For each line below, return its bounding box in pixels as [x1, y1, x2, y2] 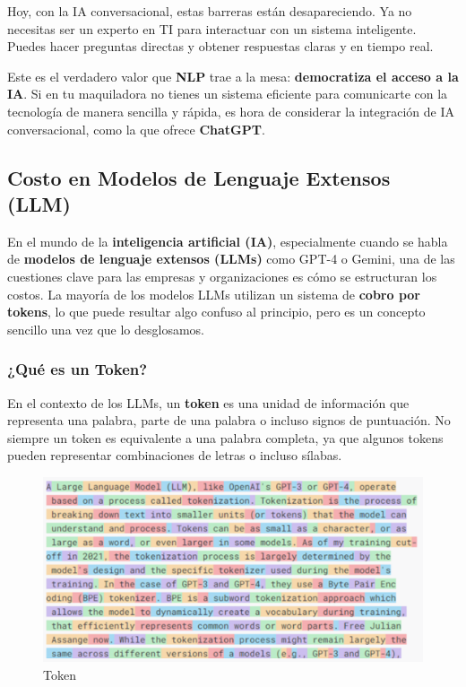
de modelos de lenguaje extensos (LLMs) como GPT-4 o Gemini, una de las [7, 249, 455, 268]
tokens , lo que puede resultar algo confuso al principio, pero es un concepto [7, 302, 426, 321]
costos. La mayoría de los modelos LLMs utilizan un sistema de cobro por [7, 284, 420, 303]
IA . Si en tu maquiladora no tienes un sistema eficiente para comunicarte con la [7, 84, 448, 103]
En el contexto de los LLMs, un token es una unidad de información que [7, 393, 410, 412]
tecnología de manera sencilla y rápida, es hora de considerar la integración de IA [7, 101, 454, 120]
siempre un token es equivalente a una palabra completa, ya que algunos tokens [7, 428, 444, 447]
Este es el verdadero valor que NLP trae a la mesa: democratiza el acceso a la [7, 66, 459, 85]
